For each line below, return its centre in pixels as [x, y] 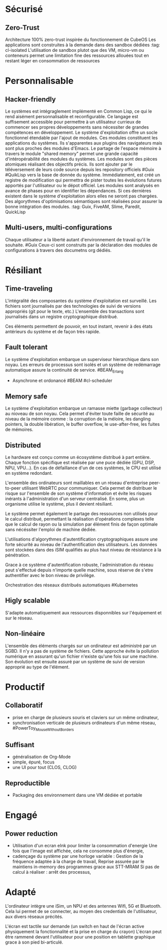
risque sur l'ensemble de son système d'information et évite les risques [79, 493]
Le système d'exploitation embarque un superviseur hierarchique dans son [82, 359]
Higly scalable [28, 601]
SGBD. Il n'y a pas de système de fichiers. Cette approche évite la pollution [82, 651]
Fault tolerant [26, 347]
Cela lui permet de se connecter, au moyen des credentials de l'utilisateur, [81, 912]
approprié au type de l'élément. [37, 667]
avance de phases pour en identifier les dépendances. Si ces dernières [78, 191]
